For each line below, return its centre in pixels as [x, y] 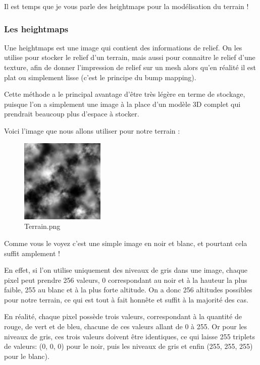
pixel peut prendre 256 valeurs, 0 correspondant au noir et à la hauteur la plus [126, 280]
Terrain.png [42, 226]
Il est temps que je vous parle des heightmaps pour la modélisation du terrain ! [126, 6]
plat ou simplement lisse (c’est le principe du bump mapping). [100, 77]
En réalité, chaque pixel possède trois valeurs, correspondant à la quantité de [123, 316]
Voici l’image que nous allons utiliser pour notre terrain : [92, 130]
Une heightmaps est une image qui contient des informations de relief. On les [123, 47]
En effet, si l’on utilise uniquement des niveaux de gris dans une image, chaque [126, 270]
